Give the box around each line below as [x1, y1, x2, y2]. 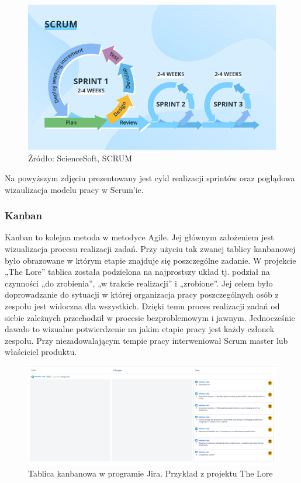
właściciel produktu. [5, 346, 77, 358]
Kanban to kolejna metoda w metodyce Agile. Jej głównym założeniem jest [5, 231, 274, 243]
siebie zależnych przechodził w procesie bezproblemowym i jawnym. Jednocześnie [5, 311, 295, 323]
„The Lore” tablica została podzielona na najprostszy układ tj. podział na [5, 265, 270, 278]
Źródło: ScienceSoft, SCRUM [28, 152, 133, 164]
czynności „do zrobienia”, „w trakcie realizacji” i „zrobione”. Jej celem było [5, 277, 273, 289]
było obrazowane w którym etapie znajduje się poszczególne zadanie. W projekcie [5, 254, 296, 266]
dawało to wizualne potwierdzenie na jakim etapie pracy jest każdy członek [5, 323, 275, 335]
